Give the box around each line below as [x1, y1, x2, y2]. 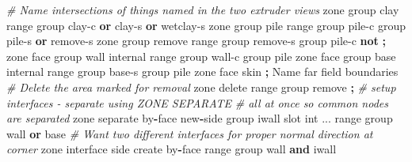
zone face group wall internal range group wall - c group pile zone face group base [6, 47, 396, 64]
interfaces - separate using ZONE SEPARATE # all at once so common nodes [6, 94, 388, 111]
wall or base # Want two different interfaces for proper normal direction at [6, 125, 373, 141]
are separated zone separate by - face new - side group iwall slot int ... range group [6, 110, 393, 126]
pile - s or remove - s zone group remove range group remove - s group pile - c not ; [6, 32, 386, 49]
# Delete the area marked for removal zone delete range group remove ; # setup [6, 78, 396, 95]
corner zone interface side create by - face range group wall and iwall [6, 141, 337, 157]
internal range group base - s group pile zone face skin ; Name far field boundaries [6, 63, 399, 80]
